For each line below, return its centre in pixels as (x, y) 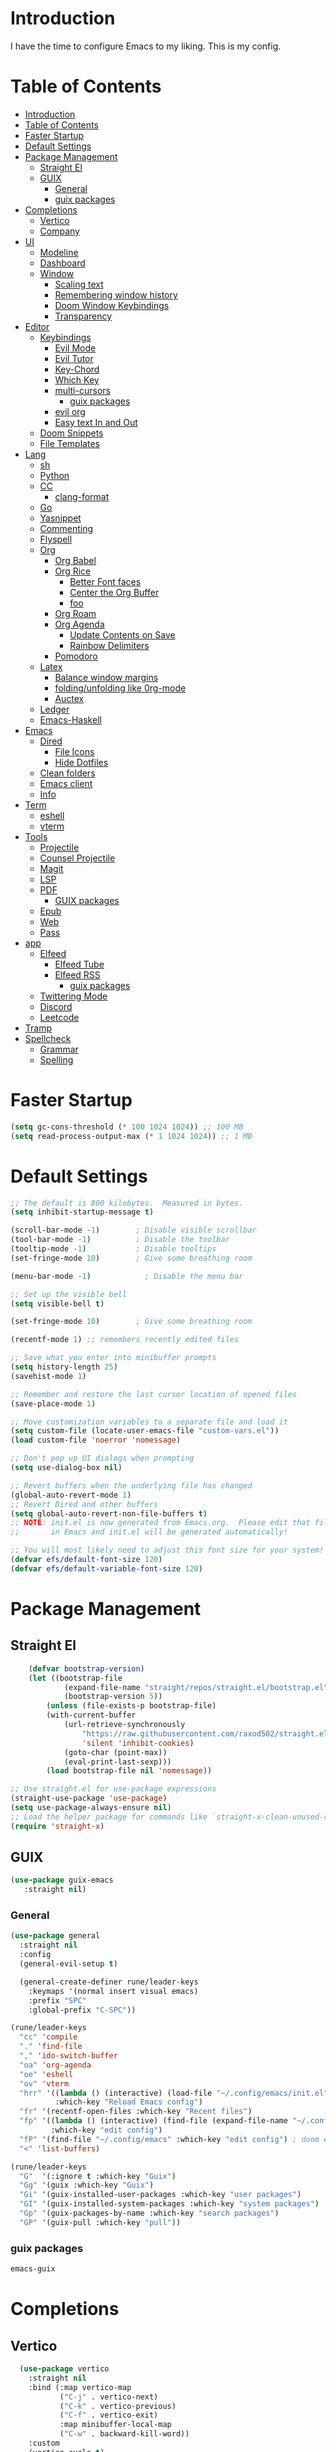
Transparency (83, 316)
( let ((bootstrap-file (75, 1678)
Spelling (56, 1059)
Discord (56, 1006)
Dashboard (62, 263)
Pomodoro (76, 656)
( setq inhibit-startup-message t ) (82, 1212)
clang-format (82, 496)
